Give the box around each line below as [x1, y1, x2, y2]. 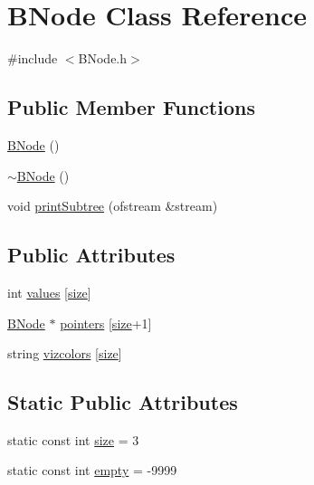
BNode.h [78, 49, 128, 68]
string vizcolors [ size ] [7, 344, 122, 363]
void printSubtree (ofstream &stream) [7, 196, 218, 215]
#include [7, 49, 58, 68]
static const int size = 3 [7, 430, 139, 449]
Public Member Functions [7, 93, 255, 121]
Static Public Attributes [7, 388, 238, 416]
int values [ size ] [7, 282, 91, 301]
